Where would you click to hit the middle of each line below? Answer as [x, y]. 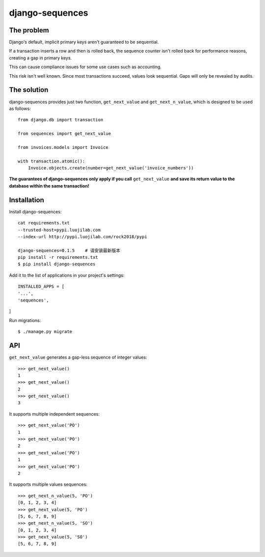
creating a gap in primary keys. [40, 58]
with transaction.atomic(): [52, 161]
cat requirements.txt [44, 223]
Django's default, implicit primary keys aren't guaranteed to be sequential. [84, 42]
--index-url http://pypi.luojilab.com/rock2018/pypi [82, 237]
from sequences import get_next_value [65, 134]
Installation [26, 200]
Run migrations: [25, 320]
